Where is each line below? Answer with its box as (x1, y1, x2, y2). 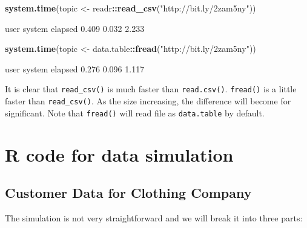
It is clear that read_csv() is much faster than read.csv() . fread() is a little (5, 83, 297, 95)
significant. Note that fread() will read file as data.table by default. (5, 106, 265, 119)
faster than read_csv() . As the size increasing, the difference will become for (5, 95, 291, 107)
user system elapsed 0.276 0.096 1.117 (5, 62, 145, 75)
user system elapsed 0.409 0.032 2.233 (5, 22, 145, 34)
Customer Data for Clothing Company (5, 183, 252, 202)
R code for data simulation (5, 142, 234, 166)
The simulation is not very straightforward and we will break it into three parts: (5, 211, 303, 224)
